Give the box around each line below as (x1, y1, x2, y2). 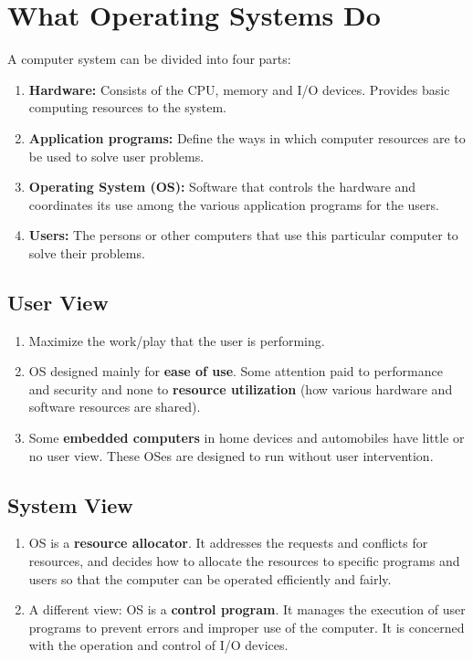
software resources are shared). (28, 397, 201, 416)
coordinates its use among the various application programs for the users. (28, 194, 439, 214)
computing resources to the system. (28, 98, 226, 117)
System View (7, 490, 133, 519)
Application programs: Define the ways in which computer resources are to (28, 128, 466, 147)
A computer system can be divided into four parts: (7, 49, 291, 68)
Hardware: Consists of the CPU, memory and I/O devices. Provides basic (28, 79, 450, 99)
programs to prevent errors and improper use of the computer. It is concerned (28, 617, 465, 636)
